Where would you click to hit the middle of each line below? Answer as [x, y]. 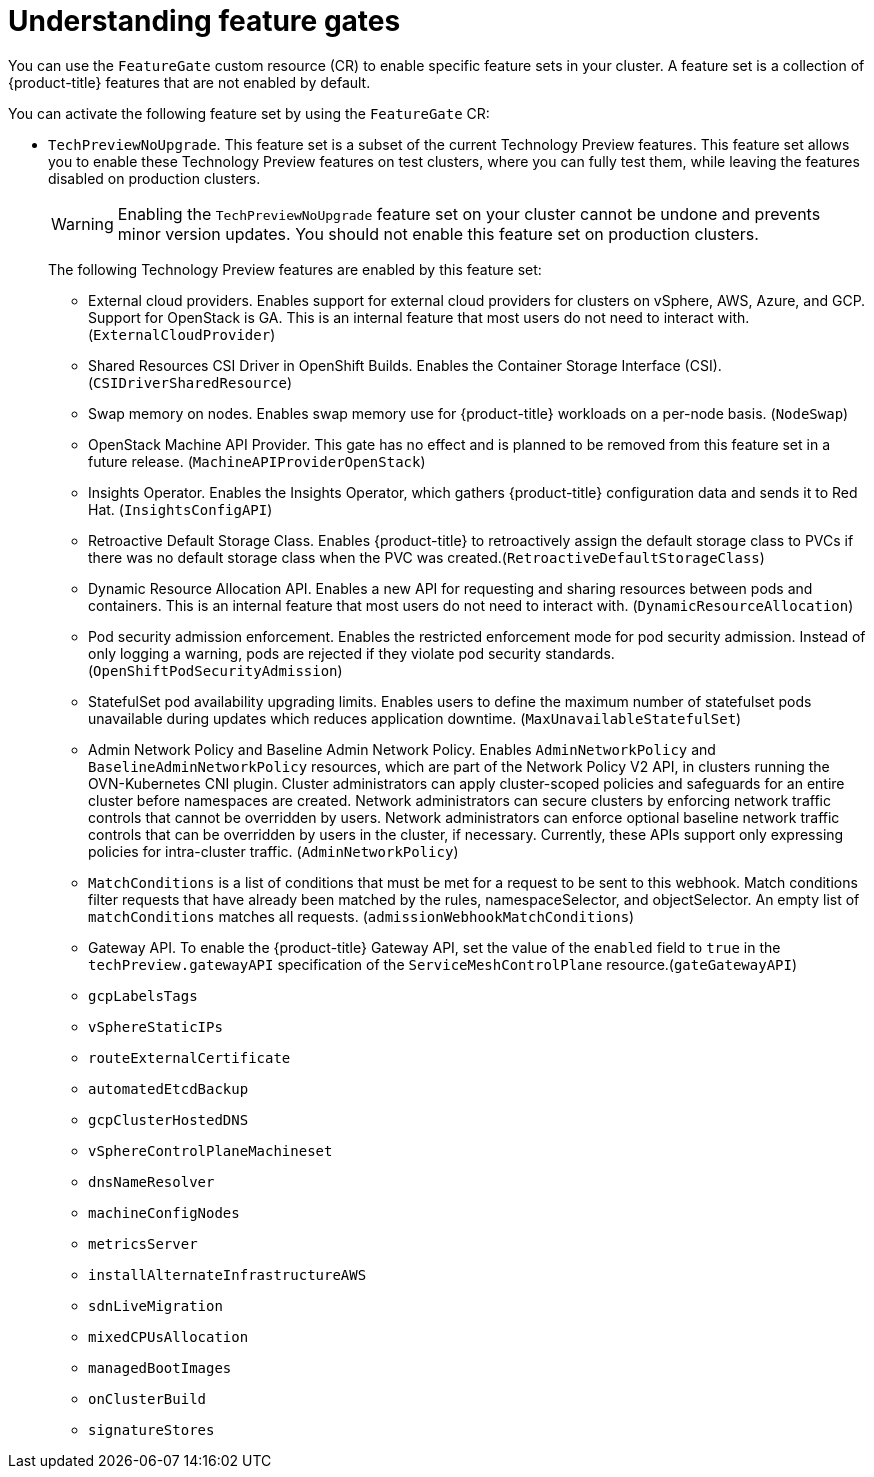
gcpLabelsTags [143, 995]
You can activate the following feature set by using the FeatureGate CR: [249, 113]
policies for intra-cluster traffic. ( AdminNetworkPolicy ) [273, 851]
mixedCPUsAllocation [168, 1336]
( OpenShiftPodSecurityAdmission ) [215, 670]
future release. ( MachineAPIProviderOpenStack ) [257, 461]
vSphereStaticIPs [155, 1026]
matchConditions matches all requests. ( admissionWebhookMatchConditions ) [361, 916]
